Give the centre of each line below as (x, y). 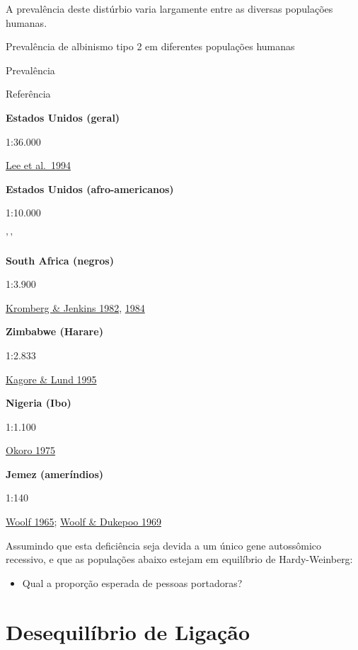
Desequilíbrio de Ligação (128, 631)
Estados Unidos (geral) (63, 117)
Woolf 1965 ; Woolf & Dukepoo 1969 (83, 522)
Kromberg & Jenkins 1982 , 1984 (75, 307)
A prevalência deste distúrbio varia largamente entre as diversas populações (169, 8)
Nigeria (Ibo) (39, 403)
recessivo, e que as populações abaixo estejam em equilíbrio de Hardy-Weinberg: (179, 559)
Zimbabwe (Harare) (54, 331)
